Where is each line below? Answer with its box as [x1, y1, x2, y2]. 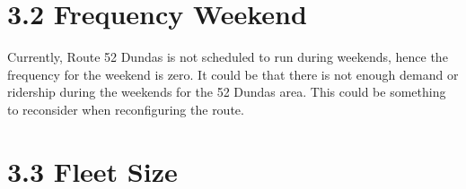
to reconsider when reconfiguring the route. [7, 99, 244, 118]
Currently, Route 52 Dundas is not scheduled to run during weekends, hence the [7, 47, 448, 66]
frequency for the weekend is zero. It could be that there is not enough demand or [7, 64, 459, 83]
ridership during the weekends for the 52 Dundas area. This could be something [7, 82, 446, 101]
